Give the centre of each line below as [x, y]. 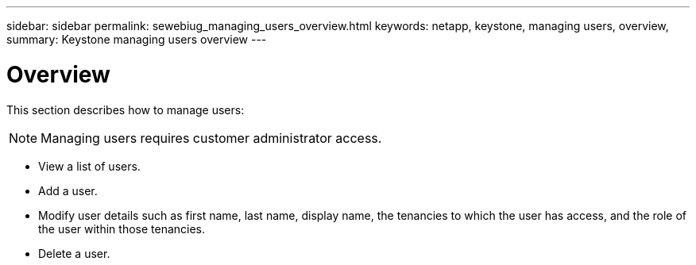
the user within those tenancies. [122, 229]
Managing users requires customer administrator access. [211, 138]
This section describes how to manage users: [126, 109]
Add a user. [68, 190]
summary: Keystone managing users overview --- [137, 39]
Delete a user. [74, 253]
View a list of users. [89, 166]
